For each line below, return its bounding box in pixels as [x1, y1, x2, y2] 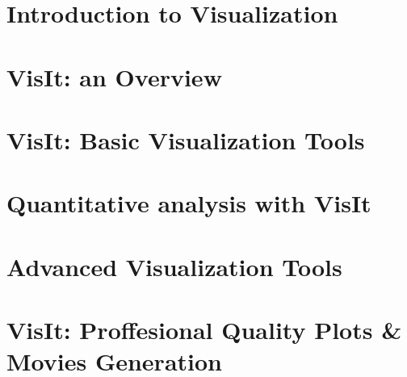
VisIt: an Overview [6, 60, 222, 93]
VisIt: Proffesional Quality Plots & [6, 313, 402, 346]
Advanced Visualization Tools [6, 249, 342, 283]
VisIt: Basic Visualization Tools [6, 123, 365, 156]
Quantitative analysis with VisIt [6, 186, 371, 220]
